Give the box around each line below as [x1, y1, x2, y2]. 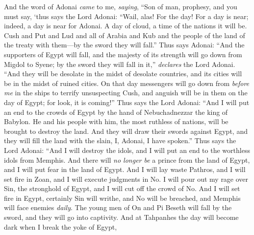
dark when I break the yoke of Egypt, [4, 221, 117, 232]
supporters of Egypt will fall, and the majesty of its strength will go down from [4, 49, 242, 59]
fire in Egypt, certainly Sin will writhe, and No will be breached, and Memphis [4, 192, 241, 203]
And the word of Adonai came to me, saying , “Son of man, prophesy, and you [4, 1, 237, 11]
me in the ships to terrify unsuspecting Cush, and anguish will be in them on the [4, 87, 248, 98]
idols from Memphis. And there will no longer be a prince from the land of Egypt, [4, 154, 250, 165]
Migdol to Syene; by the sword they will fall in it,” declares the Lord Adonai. [4, 59, 235, 69]
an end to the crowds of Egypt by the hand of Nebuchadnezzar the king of [4, 107, 228, 117]
